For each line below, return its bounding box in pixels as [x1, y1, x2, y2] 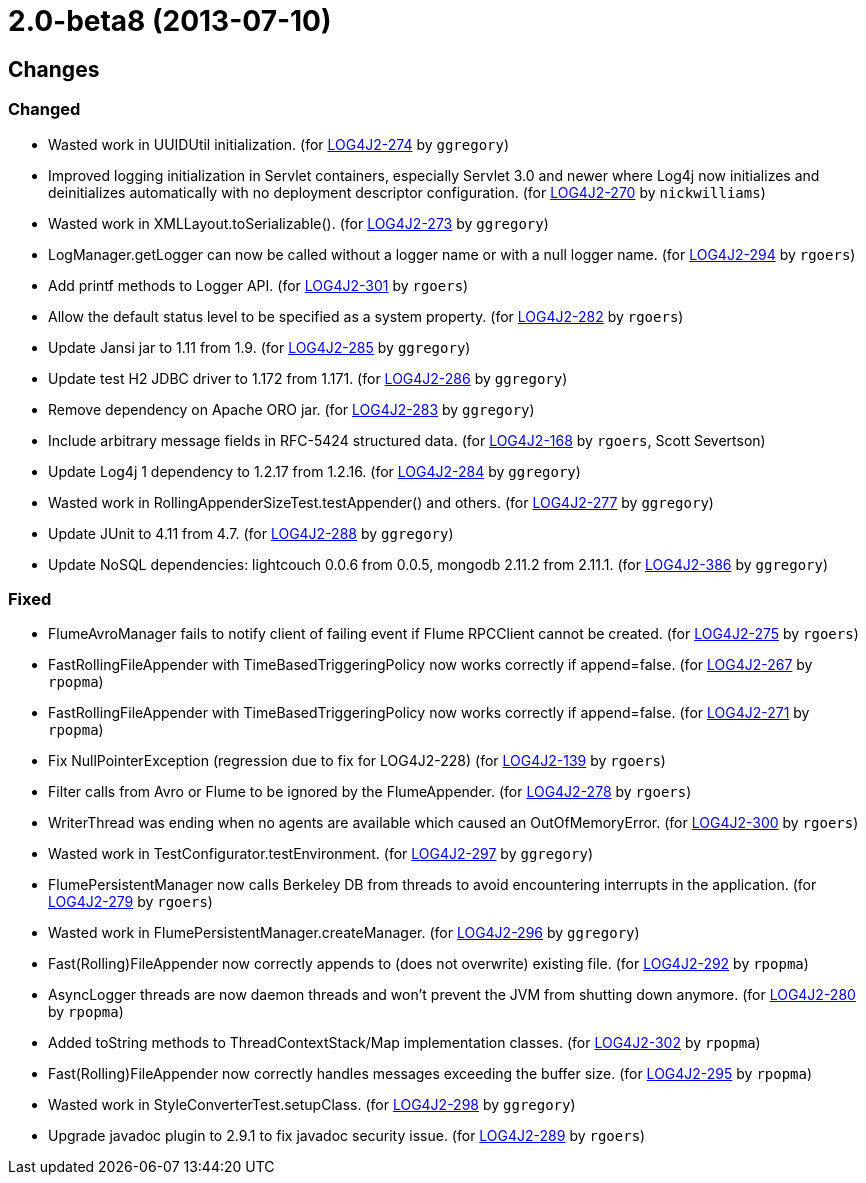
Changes [8, 56, 100, 82]
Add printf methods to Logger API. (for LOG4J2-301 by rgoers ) [48, 276, 469, 294]
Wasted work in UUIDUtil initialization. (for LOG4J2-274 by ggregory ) [48, 135, 510, 153]
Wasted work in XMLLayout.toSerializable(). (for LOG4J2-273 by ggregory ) [48, 214, 549, 232]
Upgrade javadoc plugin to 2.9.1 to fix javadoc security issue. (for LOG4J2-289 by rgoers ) [48, 1127, 646, 1145]
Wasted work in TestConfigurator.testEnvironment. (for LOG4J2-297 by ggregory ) [48, 845, 593, 863]
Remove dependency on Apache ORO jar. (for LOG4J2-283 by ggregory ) [48, 400, 535, 418]
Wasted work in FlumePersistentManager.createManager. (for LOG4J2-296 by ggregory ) [48, 924, 640, 942]
